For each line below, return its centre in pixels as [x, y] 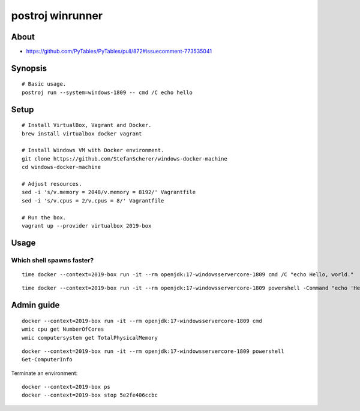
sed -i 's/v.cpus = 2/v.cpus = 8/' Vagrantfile [93, 200]
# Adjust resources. [52, 184]
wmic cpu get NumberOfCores [63, 329]
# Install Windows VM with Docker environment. [93, 150]
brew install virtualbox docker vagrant [82, 134]
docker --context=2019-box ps [66, 387]
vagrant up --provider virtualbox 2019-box [87, 226]
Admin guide [35, 305]
